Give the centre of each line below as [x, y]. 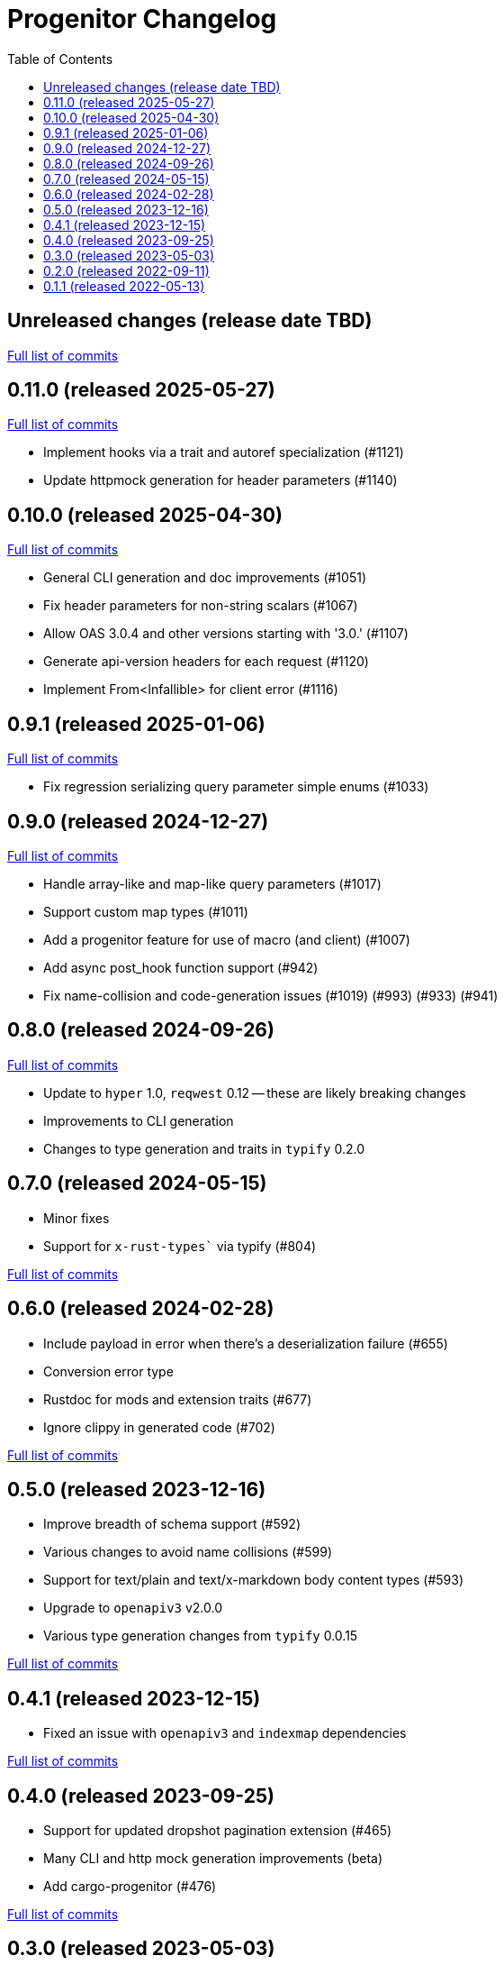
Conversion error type [108, 1371]
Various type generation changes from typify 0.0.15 [201, 1636]
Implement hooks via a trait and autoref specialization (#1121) [224, 452]
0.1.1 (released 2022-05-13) [124, 286]
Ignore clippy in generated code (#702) [159, 1427]
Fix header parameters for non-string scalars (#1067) [201, 606]
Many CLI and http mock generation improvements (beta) [213, 1859]
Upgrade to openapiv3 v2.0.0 [133, 1608]
